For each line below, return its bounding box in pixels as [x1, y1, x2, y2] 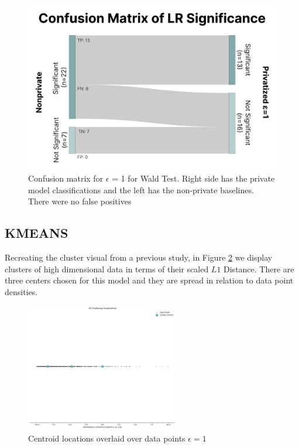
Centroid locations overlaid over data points [28, 432, 185, 444]
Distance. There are [224, 262, 294, 275]
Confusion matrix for [28, 172, 104, 184]
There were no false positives [28, 195, 132, 207]
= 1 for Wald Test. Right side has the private [112, 172, 275, 184]
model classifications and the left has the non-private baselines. [28, 183, 254, 196]
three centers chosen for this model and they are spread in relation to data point [5, 274, 294, 286]
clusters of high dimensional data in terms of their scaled [5, 262, 209, 275]
